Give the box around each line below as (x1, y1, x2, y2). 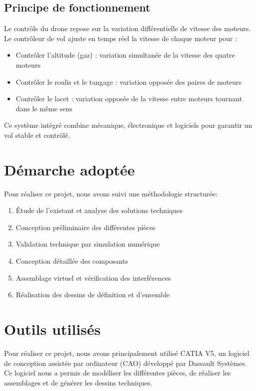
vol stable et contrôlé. (4, 129, 70, 140)
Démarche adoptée (4, 159, 135, 179)
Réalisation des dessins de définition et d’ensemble (15, 289, 170, 300)
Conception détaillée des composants (15, 256, 128, 266)
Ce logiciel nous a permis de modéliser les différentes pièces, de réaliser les (4, 367, 231, 378)
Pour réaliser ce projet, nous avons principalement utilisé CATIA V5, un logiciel (4, 347, 249, 358)
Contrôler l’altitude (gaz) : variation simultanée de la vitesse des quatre (15, 50, 235, 60)
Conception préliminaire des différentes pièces (15, 222, 155, 232)
